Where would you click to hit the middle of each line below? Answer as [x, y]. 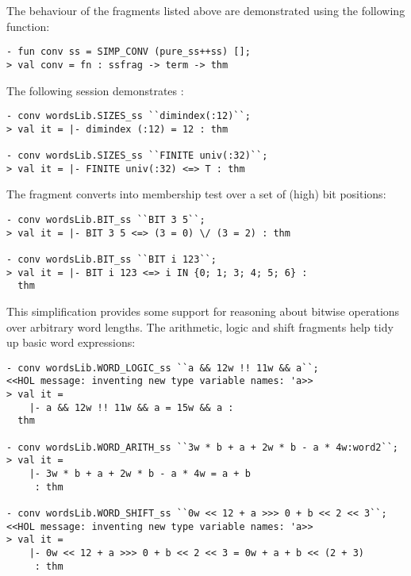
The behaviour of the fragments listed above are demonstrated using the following [206, 10]
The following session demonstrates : [95, 90]
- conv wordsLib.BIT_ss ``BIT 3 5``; [106, 219]
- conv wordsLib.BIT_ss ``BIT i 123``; [111, 259]
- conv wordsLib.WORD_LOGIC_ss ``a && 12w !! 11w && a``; [163, 368]
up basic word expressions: [71, 342]
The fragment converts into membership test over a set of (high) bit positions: [196, 194]
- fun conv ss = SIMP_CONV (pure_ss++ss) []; [129, 52]
